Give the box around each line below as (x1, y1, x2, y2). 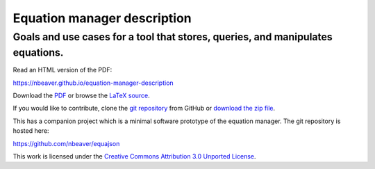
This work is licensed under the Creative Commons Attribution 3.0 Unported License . (12, 152, 256, 160)
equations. (12, 46, 64, 59)
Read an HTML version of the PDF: (12, 66, 112, 74)
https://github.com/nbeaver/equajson (12, 139, 120, 147)
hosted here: (12, 127, 49, 135)
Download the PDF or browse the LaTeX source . (12, 91, 151, 100)
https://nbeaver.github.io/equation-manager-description (12, 79, 174, 87)
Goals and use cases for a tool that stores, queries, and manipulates (12, 31, 333, 43)
